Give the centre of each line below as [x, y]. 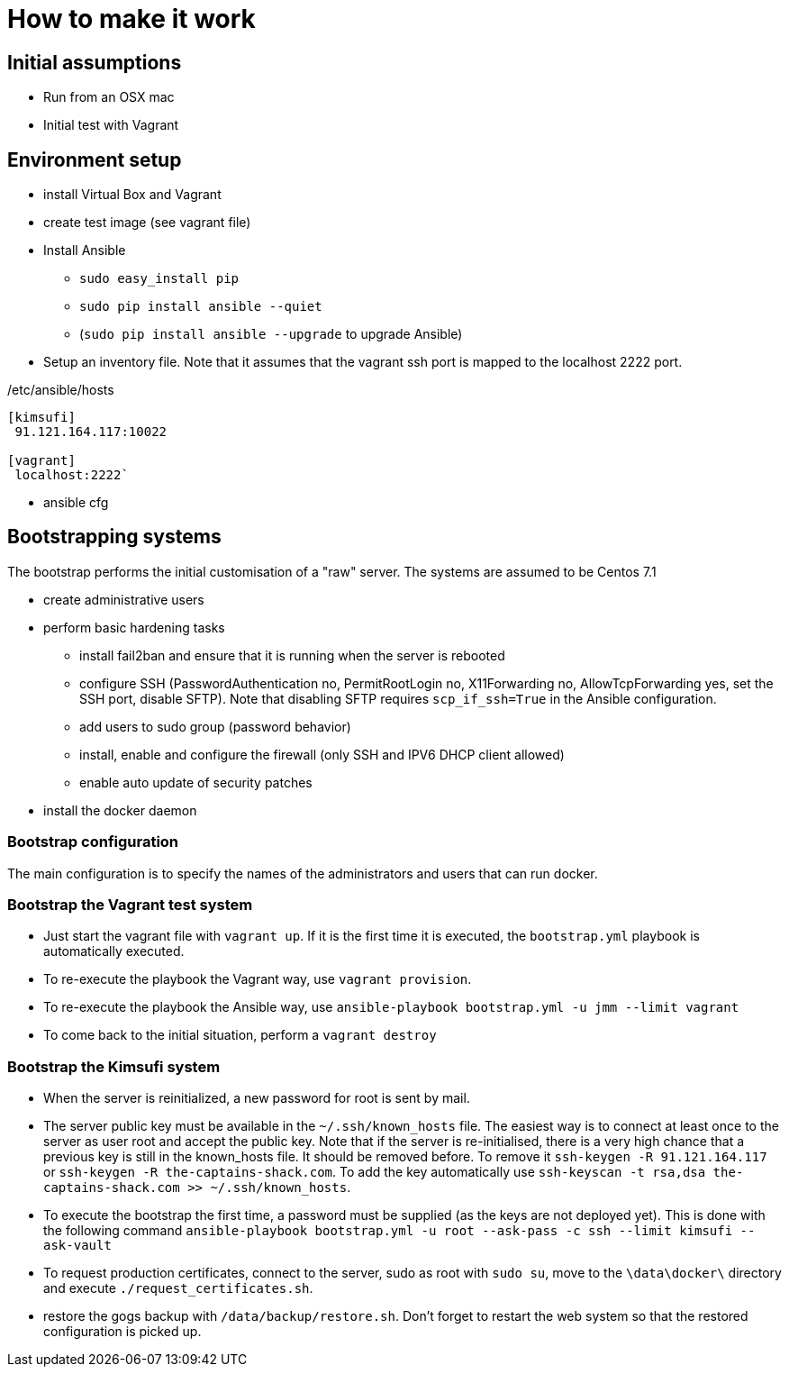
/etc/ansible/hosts [61, 390]
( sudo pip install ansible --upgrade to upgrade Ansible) [271, 334]
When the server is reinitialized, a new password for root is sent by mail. [257, 1098]
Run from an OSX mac [109, 97]
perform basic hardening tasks [134, 627]
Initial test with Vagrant [111, 125]
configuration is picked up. [122, 1332]
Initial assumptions [95, 62]
